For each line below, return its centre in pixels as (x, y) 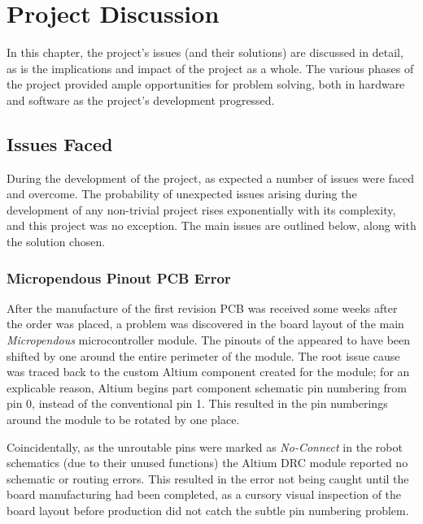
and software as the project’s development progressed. (141, 100)
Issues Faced (60, 143)
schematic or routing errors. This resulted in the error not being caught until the (208, 478)
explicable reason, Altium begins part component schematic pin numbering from (207, 387)
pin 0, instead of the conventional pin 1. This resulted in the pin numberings (197, 403)
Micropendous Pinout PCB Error (119, 277)
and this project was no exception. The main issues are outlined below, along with (211, 225)
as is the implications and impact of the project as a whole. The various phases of (210, 68)
